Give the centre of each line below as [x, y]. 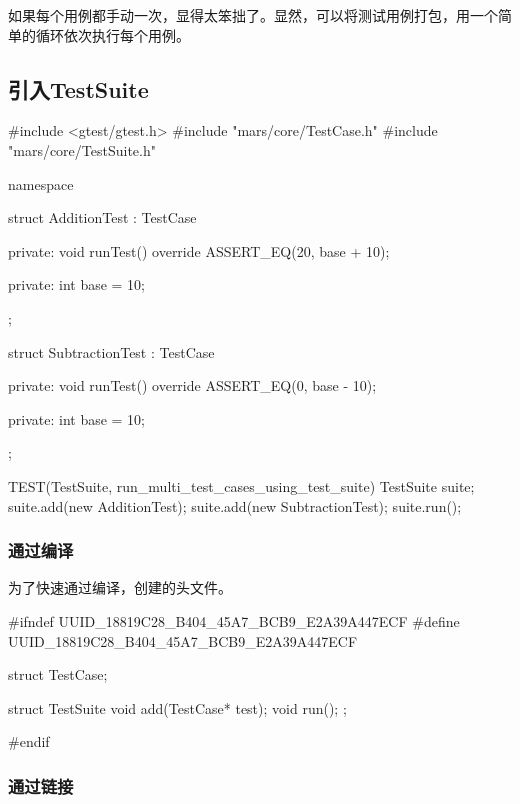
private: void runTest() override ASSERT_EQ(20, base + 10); [199, 250]
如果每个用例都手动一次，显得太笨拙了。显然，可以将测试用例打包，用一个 [253, 15]
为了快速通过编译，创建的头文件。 [120, 587]
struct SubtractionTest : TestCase [111, 351]
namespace [41, 183]
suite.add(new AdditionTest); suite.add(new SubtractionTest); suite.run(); [235, 505]
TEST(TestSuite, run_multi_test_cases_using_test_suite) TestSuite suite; [241, 485]
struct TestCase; [58, 674]
